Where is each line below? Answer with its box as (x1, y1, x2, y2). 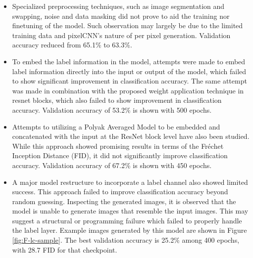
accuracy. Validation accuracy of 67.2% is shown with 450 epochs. (12, 160, 212, 170)
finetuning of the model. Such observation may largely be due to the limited (12, 20, 243, 31)
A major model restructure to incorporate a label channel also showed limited (12, 176, 248, 187)
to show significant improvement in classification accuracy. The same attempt (12, 76, 247, 86)
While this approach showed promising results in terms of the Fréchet (12, 140, 224, 151)
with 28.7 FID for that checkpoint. (12, 244, 117, 255)
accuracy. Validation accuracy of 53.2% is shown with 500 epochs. (12, 104, 212, 115)
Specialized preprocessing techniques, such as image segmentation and (12, 1, 225, 11)
